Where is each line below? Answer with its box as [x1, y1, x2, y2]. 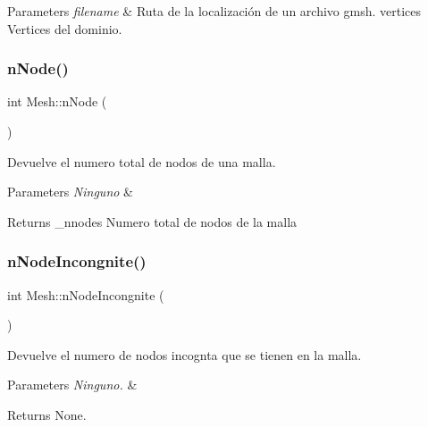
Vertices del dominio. [7, 19, 122, 38]
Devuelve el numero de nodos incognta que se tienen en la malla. [7, 345, 362, 364]
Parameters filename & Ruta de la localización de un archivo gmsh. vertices [7, 2, 422, 20]
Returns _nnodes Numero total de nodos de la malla [7, 212, 298, 230]
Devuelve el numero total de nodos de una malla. [7, 152, 276, 171]
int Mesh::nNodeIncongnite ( [7, 285, 164, 304]
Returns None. [7, 405, 87, 423]
